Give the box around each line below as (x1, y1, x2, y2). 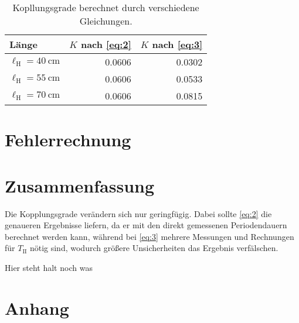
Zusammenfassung (5, 173, 155, 197)
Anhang (5, 295, 69, 319)
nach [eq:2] (80, 37, 131, 51)
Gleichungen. (79, 14, 132, 28)
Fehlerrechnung (5, 128, 131, 152)
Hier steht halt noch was (5, 261, 93, 273)
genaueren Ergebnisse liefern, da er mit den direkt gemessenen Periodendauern (5, 219, 287, 231)
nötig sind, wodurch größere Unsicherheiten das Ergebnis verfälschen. (29, 242, 278, 254)
